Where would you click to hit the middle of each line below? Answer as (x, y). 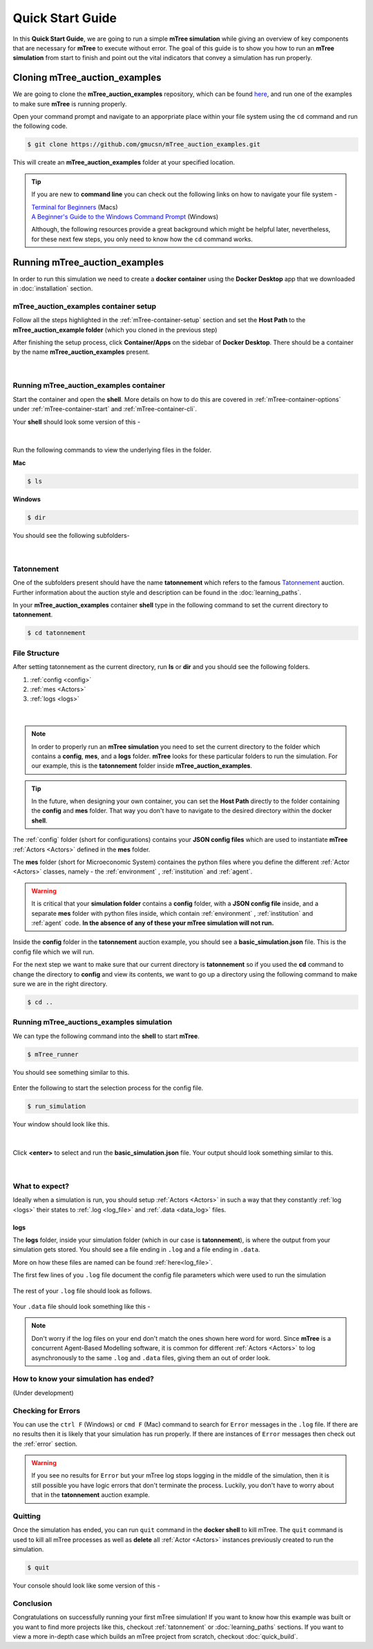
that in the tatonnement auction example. (90, 1495)
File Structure (36, 653)
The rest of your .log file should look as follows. (82, 1291)
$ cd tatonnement (57, 633)
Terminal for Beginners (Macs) (75, 207)
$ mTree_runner (53, 1054)
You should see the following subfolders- (71, 535)
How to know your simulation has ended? (84, 1379)
